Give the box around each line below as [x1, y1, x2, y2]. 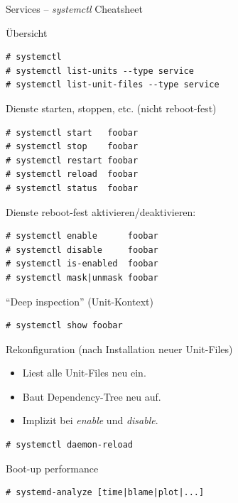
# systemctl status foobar [6, 183, 139, 193]
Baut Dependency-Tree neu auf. [22, 389, 161, 404]
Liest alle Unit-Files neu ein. [22, 365, 146, 380]
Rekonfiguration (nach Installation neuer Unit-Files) [6, 341, 233, 356]
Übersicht [6, 25, 48, 40]
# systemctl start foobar [6, 127, 139, 138]
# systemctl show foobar [6, 320, 123, 331]
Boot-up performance [6, 460, 99, 475]
